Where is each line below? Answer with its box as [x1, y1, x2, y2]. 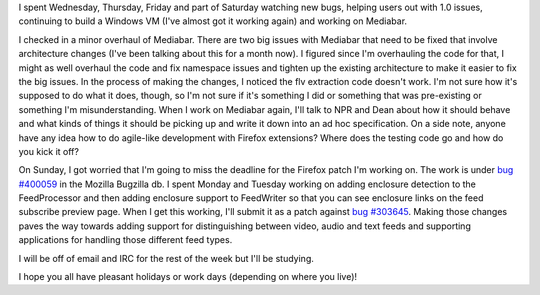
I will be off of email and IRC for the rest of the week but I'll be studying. [18, 252, 314, 264]
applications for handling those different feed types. [18, 234, 233, 246]
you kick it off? [18, 145, 80, 157]
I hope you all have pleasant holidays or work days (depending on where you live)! [18, 271, 358, 283]
